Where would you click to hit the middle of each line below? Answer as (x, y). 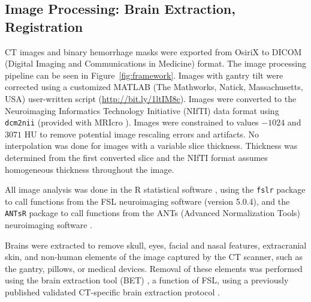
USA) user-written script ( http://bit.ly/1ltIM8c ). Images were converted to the (151, 98)
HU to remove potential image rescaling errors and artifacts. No (141, 134)
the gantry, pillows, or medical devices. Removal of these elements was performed (154, 268)
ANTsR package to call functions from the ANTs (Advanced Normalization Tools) (153, 213)
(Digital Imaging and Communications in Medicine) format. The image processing (155, 63)
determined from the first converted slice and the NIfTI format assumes (136, 157)
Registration (44, 26)
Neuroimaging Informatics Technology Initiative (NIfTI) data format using (142, 110)
